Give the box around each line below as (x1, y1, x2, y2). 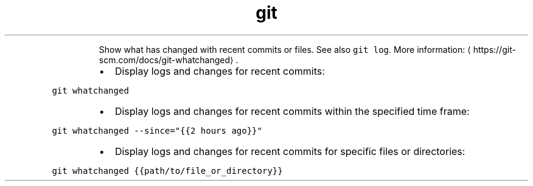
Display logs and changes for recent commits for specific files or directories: (114, 145, 465, 157)
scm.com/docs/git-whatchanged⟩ (99, 54, 234, 65)
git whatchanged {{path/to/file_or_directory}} (52, 165, 283, 176)
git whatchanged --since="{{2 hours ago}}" (52, 125, 262, 136)
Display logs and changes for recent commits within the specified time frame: (114, 105, 470, 117)
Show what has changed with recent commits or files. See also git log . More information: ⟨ (99, 44, 471, 55)
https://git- (473, 44, 516, 55)
